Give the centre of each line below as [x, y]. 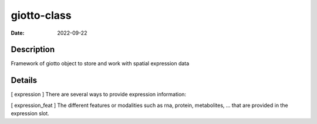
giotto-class [41, 15]
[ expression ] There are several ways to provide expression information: [99, 95]
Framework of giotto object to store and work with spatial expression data [100, 63]
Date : [18, 33]
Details [24, 80]
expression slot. [30, 113]
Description [33, 50]
